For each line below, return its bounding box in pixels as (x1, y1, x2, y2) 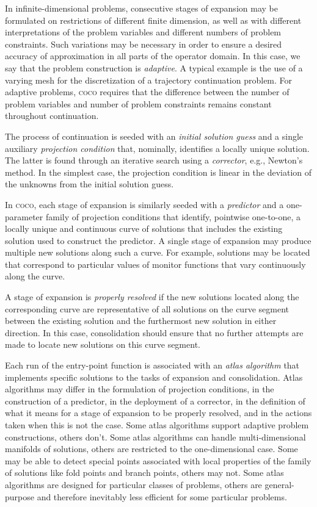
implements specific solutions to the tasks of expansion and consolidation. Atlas (5, 370, 303, 383)
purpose (5, 490, 34, 503)
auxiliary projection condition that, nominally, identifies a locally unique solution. (5, 142, 310, 154)
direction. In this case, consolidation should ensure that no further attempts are (5, 326, 304, 339)
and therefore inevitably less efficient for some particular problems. (37, 490, 287, 503)
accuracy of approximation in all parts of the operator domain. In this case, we (5, 49, 301, 62)
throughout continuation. (5, 109, 99, 122)
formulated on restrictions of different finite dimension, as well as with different (5, 13, 302, 26)
